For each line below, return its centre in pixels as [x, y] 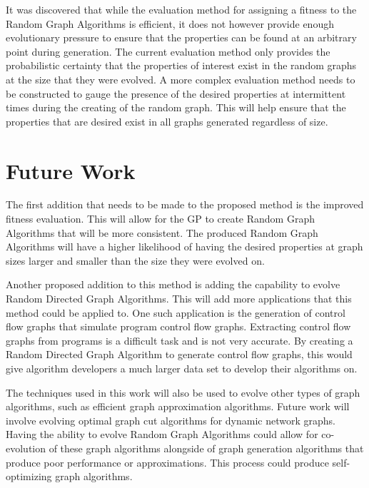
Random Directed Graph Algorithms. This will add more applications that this [179, 299]
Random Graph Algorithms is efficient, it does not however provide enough [170, 23]
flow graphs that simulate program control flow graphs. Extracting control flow [178, 326]
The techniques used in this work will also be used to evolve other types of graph [183, 392]
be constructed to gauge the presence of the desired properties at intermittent [176, 93]
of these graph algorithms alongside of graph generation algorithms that [206, 448]
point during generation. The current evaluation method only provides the [168, 51]
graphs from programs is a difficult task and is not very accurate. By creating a [180, 340]
